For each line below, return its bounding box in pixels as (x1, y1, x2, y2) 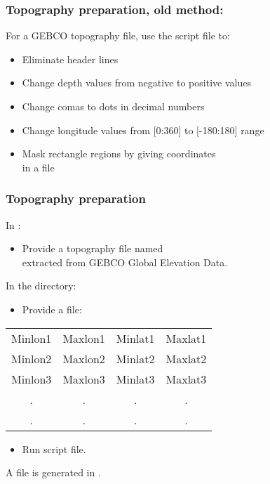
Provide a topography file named (22, 241, 163, 256)
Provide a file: (22, 301, 82, 316)
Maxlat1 (166, 329, 207, 346)
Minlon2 (11, 350, 52, 367)
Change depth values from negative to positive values (22, 75, 251, 90)
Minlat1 (116, 329, 155, 346)
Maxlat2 (166, 350, 207, 367)
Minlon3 (11, 370, 52, 387)
